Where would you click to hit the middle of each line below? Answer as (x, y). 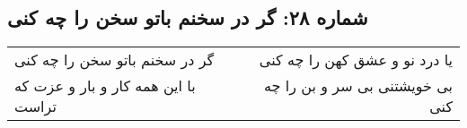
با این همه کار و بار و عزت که (105, 86)
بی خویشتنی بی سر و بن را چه (358, 86)
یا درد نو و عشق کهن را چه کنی (356, 60)
